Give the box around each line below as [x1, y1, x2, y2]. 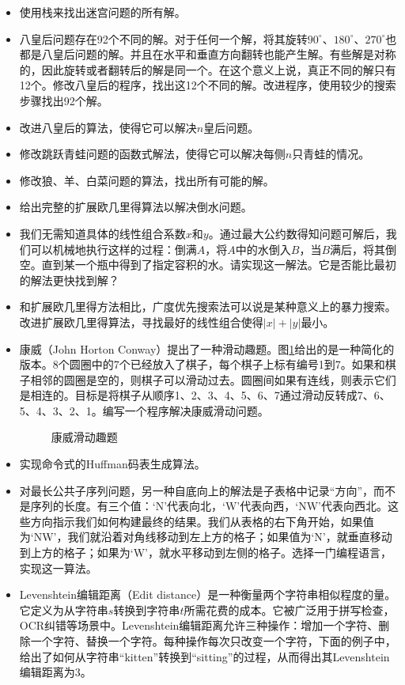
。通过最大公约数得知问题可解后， [208, 225, 386, 241]
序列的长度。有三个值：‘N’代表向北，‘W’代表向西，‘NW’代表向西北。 [30, 498, 388, 514]
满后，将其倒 [330, 240, 397, 257]
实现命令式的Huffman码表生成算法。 [19, 456, 206, 472]
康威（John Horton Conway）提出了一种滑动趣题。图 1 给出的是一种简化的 [19, 340, 395, 357]
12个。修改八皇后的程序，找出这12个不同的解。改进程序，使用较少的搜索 [19, 77, 396, 93]
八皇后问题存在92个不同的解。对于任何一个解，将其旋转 [19, 30, 308, 47]
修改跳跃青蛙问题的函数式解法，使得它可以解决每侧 [19, 146, 286, 162]
